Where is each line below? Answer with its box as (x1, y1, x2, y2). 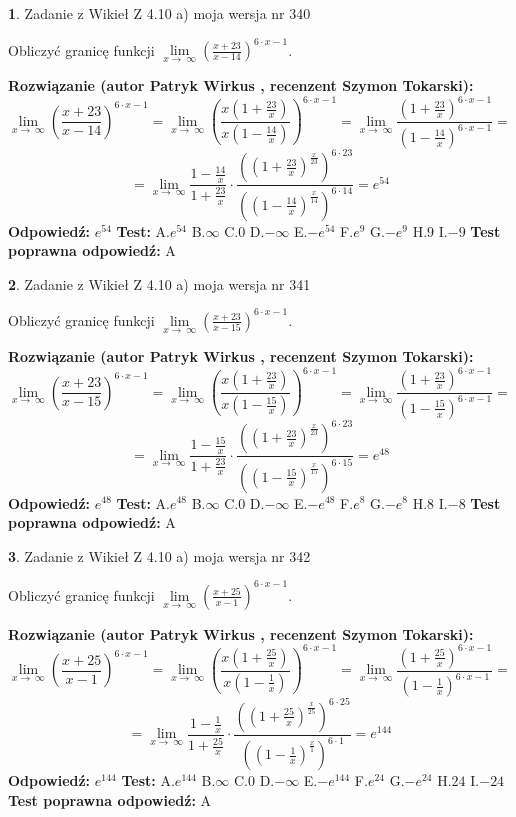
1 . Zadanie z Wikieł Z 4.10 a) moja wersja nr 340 (8, 3, 311, 23)
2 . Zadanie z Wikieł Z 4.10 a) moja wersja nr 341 (8, 273, 311, 294)
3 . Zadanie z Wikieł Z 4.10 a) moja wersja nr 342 (8, 545, 311, 566)
